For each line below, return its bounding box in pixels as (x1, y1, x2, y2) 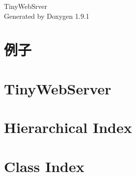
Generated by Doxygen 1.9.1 (4, 10, 89, 21)
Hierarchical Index (4, 117, 132, 137)
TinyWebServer (4, 78, 111, 98)
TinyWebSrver (4, 1, 47, 11)
